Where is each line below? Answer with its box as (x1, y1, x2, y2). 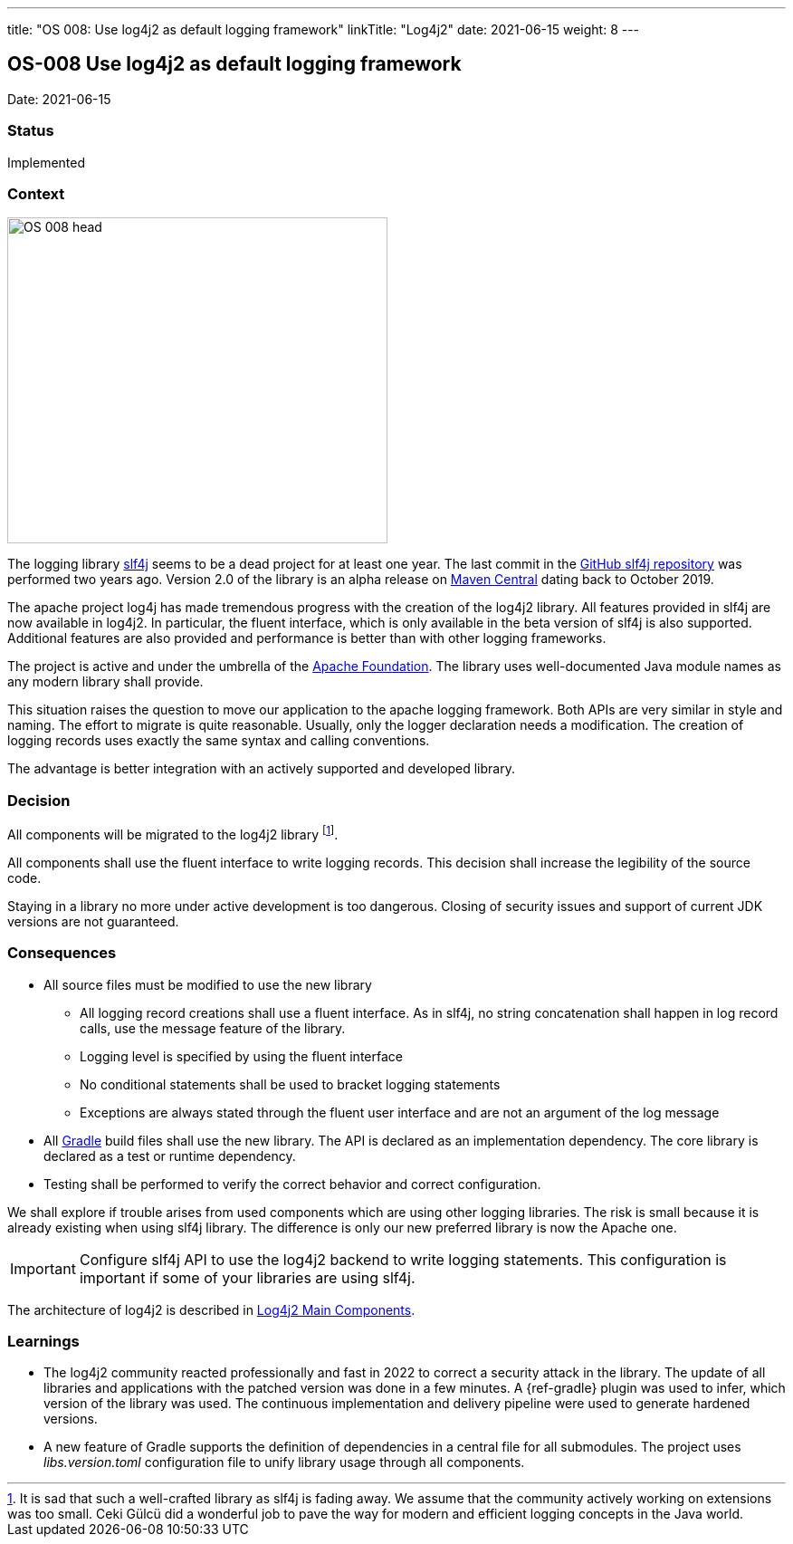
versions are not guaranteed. (7, 913, 179, 929)
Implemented (7, 154, 86, 170)
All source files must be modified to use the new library (43, 976, 372, 993)
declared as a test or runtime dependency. (43, 1147, 296, 1164)
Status (7, 121, 54, 140)
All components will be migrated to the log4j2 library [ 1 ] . (7, 824, 339, 842)
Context (7, 184, 65, 203)
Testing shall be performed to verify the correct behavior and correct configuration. (43, 1175, 541, 1192)
